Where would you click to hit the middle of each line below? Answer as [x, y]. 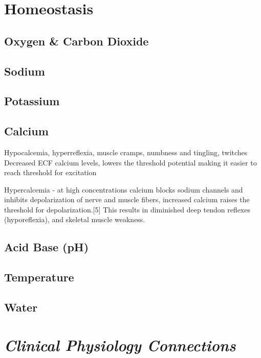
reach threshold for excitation [50, 172]
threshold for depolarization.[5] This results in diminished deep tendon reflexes [127, 209]
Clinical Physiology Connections [120, 345]
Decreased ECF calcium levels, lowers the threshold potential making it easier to [130, 162]
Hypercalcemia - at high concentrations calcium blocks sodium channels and [124, 189]
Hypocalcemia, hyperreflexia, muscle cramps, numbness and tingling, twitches [126, 152]
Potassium [32, 101]
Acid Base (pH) [47, 247]
